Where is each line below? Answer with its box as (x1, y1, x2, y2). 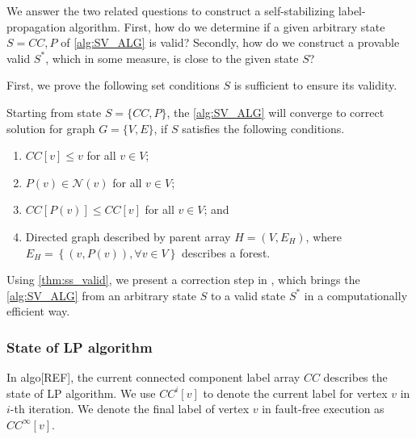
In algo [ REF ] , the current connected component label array (6, 369, 300, 386)
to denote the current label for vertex (203, 384, 388, 401)
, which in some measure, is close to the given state (45, 49, 299, 66)
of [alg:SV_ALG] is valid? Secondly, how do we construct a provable (61, 34, 400, 51)
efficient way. (6, 303, 70, 320)
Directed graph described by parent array (25, 228, 231, 245)
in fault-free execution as (262, 400, 384, 417)
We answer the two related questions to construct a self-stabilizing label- (6, 2, 366, 19)
